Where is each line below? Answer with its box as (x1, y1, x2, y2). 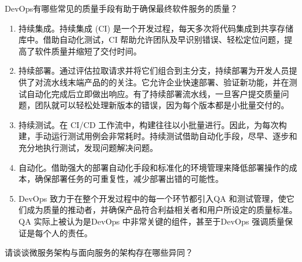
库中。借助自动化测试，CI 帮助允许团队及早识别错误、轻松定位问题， (18, 33, 284, 46)
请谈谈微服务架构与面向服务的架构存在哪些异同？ (5, 246, 193, 258)
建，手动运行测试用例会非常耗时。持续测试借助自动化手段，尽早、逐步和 (18, 130, 297, 142)
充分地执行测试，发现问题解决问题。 (18, 141, 158, 153)
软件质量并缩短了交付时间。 (35, 44, 142, 57)
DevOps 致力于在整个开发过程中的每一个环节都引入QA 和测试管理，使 (18, 192, 287, 204)
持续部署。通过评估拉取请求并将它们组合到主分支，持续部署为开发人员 (18, 64, 289, 77)
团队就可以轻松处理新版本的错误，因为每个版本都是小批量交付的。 (35, 99, 289, 111)
